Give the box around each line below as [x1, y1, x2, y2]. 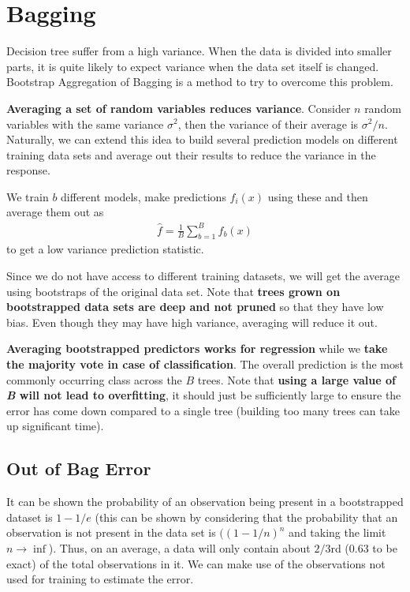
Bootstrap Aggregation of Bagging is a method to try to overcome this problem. [6, 73, 393, 90]
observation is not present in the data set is [6, 524, 216, 541]
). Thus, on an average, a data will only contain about [48, 539, 311, 556]
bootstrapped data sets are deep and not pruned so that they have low [6, 298, 384, 315]
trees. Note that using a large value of [197, 371, 396, 388]
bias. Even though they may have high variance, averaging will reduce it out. [6, 313, 378, 330]
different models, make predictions [61, 188, 226, 204]
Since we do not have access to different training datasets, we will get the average [6, 267, 400, 283]
